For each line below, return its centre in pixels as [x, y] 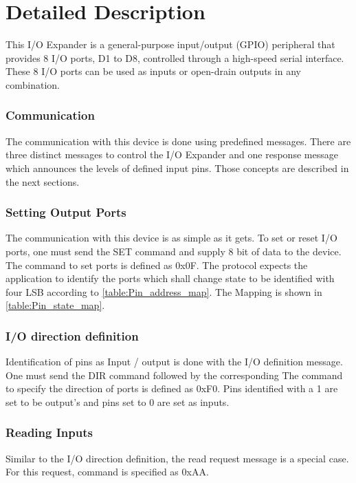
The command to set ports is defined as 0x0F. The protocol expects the [157, 265]
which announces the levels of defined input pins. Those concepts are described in [177, 168]
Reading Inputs [49, 432]
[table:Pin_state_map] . [55, 305]
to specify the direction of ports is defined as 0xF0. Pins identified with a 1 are [172, 388]
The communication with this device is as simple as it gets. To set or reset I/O [171, 238]
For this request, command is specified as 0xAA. [107, 472]
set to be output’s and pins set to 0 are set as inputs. [118, 401]
